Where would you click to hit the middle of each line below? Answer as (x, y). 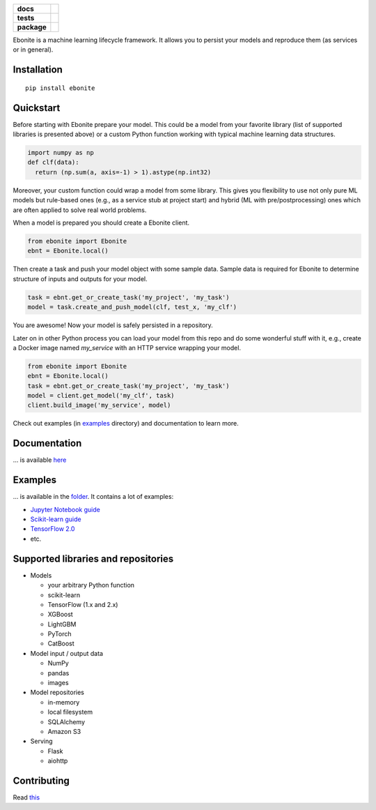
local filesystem (70, 712)
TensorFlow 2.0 (53, 529)
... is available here (40, 460)
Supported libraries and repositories (93, 558)
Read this (26, 797)
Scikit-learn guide (56, 519)
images (58, 683)
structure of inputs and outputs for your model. (80, 278)
